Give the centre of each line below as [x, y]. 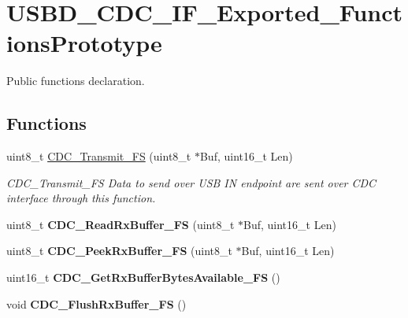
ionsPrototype [84, 43]
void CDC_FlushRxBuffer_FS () [96, 303]
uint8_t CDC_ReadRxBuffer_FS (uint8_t [121, 224]
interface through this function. [81, 198]
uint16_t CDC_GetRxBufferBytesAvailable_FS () [143, 277]
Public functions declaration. [76, 81]
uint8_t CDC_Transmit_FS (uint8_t [99, 156]
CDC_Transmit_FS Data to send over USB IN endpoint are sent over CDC [191, 182]
